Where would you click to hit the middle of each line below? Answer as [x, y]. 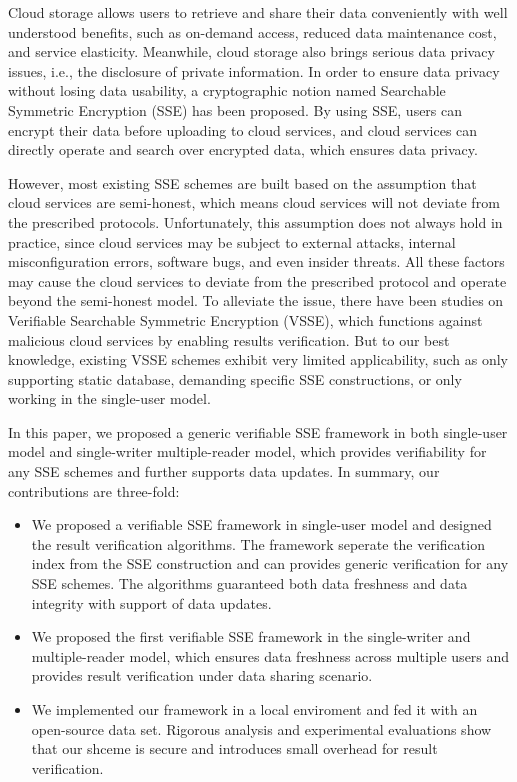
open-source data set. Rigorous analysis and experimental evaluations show [261, 728]
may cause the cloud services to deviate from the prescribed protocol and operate [257, 280]
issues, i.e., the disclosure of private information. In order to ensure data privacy [254, 70]
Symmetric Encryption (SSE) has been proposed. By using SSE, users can [235, 109]
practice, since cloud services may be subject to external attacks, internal [232, 241]
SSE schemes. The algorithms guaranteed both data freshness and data [249, 583]
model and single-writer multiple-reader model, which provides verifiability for [247, 451]
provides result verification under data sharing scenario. [202, 675]
